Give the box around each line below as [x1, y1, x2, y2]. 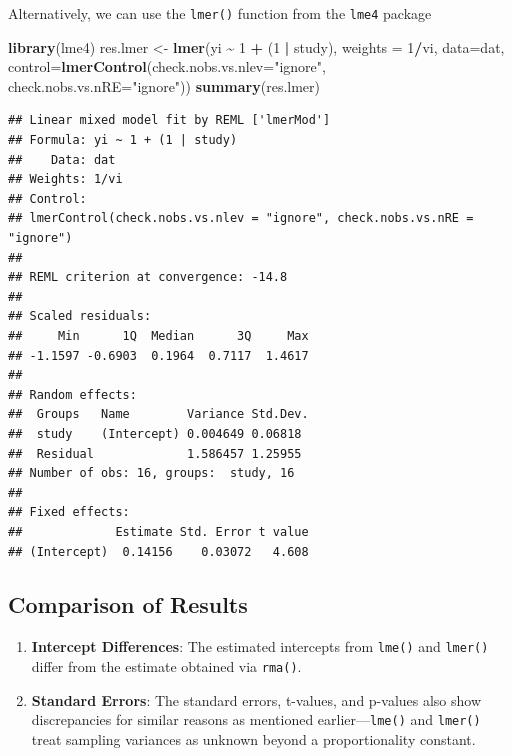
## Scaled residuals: [8, 309, 152, 324]
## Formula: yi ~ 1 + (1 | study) [8, 133, 238, 148]
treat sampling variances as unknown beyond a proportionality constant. [31, 728, 476, 749]
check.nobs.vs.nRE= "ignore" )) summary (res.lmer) [8, 75, 321, 96]
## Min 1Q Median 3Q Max [8, 328, 309, 343]
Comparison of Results [8, 589, 248, 620]
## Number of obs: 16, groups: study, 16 [8, 466, 295, 481]
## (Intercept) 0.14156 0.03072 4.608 [8, 544, 309, 559]
